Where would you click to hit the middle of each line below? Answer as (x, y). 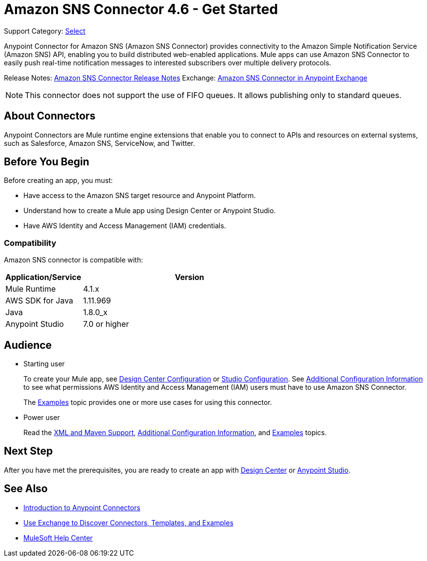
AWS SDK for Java (39, 301)
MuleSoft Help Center (58, 538)
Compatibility (30, 243)
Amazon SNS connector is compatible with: (74, 260)
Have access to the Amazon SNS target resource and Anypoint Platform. (140, 196)
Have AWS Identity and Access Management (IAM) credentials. (125, 226)
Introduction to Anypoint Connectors (82, 507)
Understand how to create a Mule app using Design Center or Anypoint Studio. (150, 211)
